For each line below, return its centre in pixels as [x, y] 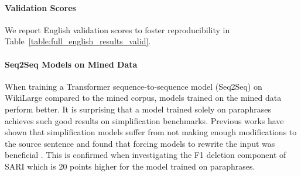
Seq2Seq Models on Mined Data [71, 64]
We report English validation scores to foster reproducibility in [117, 29]
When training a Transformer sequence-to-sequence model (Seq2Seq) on [134, 86]
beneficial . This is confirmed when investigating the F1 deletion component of [146, 155]
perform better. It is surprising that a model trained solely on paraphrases [138, 109]
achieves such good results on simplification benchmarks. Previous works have [144, 120]
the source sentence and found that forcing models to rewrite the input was [140, 143]
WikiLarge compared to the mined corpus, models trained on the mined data [143, 98]
